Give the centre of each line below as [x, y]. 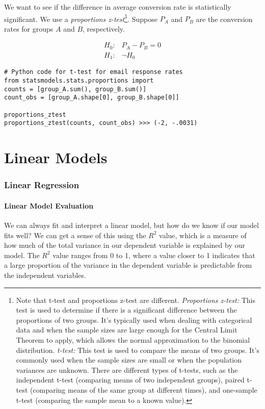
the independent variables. [45, 275]
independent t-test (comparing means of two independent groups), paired [130, 380]
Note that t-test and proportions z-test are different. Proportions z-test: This [136, 300]
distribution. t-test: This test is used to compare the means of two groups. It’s [138, 350]
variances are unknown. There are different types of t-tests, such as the [127, 369]
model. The [22, 255]
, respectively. [104, 28]
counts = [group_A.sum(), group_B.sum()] [75, 89]
